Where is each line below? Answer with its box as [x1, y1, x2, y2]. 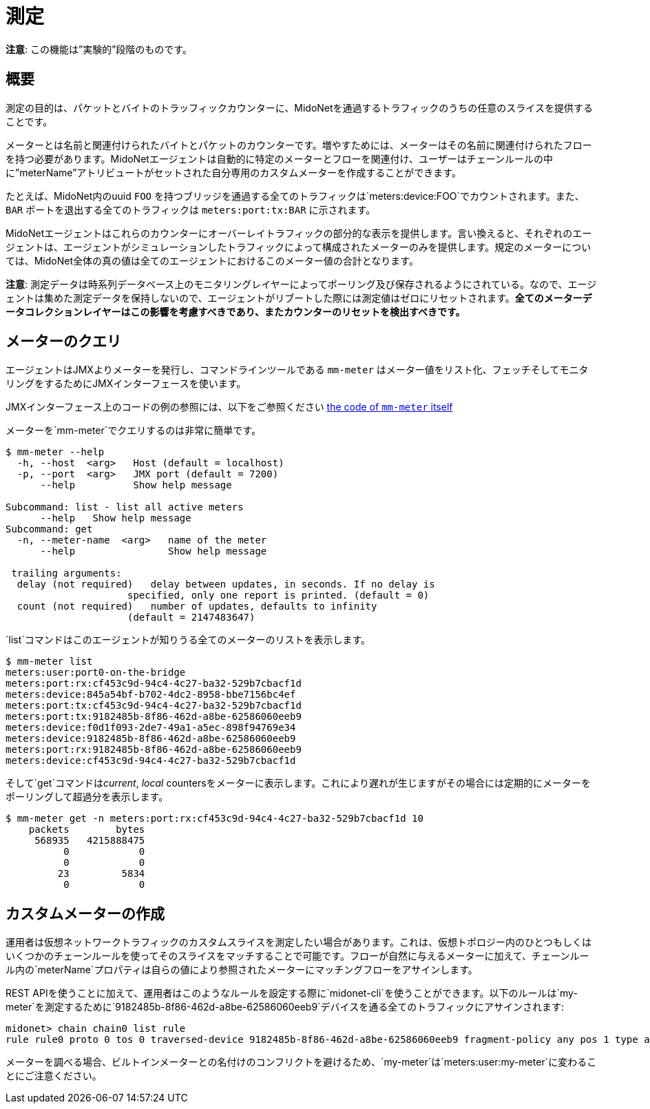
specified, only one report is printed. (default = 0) [127, 590, 430, 601]
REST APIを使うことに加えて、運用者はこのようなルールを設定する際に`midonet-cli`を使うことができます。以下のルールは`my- [6, 987, 578, 999]
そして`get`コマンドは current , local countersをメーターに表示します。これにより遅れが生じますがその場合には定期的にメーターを [6, 777, 591, 789]
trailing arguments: [11, 568, 122, 579]
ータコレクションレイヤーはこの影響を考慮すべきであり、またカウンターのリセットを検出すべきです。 [6, 305, 465, 318]
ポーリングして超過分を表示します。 [6, 791, 169, 803]
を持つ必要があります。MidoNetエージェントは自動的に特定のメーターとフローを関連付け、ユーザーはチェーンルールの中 [6, 152, 553, 165]
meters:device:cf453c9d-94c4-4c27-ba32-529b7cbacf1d [6, 755, 296, 767]
